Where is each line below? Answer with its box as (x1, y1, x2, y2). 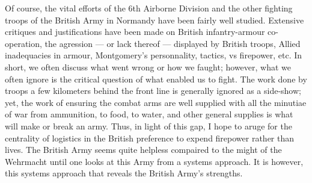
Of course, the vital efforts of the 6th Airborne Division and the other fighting (5, 2, 293, 14)
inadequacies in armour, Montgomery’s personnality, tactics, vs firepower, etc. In (5, 49, 302, 61)
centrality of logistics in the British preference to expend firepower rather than (5, 131, 295, 144)
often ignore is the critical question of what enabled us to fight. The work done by (5, 72, 307, 85)
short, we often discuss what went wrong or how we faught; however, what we (5, 60, 292, 73)
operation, (5, 37, 42, 49)
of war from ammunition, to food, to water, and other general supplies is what (5, 108, 293, 120)
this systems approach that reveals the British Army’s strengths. (5, 167, 243, 179)
